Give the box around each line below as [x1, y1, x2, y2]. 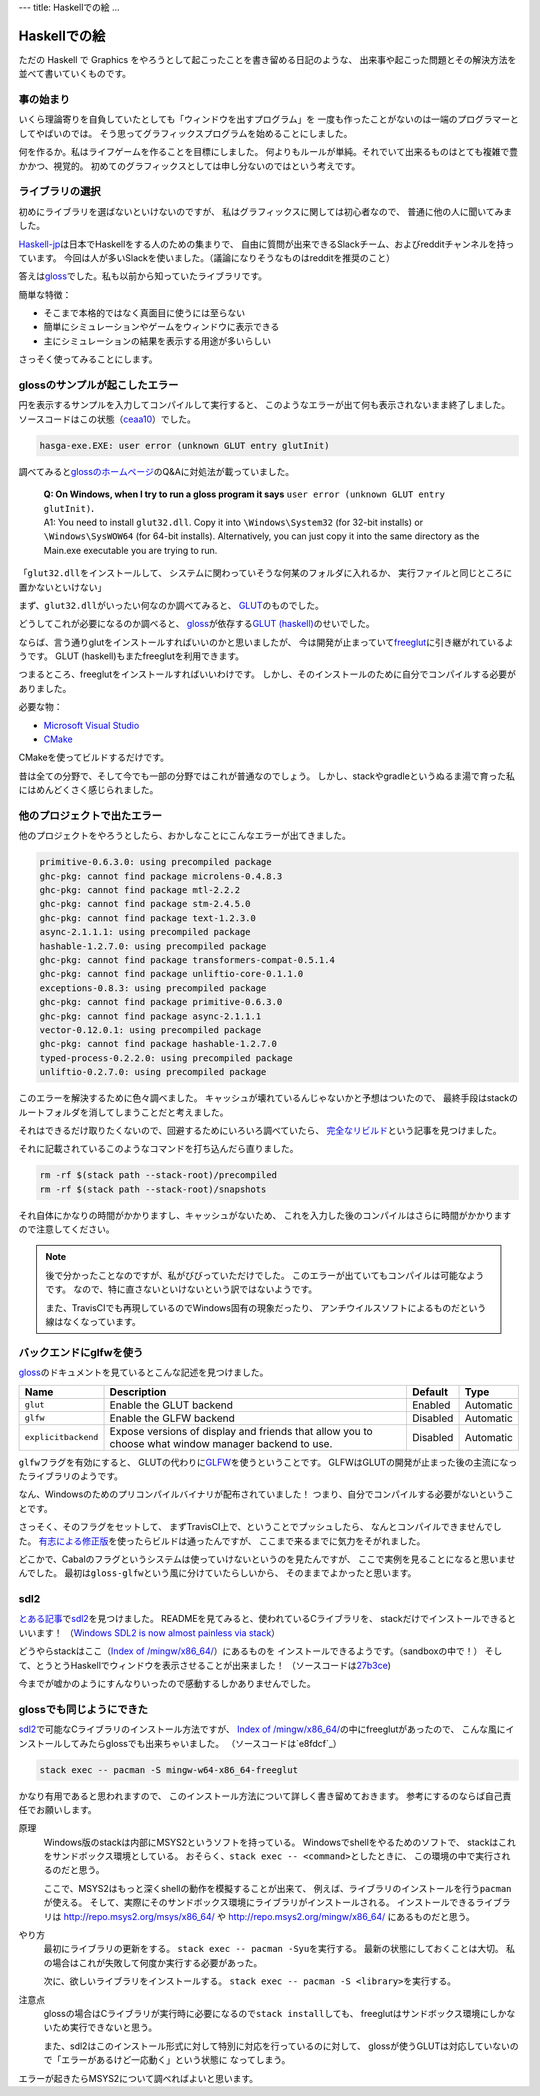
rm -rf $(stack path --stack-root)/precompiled [39, 1170, 277, 1181]
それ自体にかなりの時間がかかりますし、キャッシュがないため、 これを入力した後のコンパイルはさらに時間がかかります [18, 1209, 512, 1221]
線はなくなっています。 [45, 1316, 141, 1328]
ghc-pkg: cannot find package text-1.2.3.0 [39, 912, 257, 924]
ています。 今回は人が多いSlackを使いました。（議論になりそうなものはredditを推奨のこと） [18, 251, 395, 264]
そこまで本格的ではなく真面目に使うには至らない [43, 307, 245, 319]
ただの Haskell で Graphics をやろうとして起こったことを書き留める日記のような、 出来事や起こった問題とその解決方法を [18, 53, 517, 65]
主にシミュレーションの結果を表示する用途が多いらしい [43, 335, 272, 347]
